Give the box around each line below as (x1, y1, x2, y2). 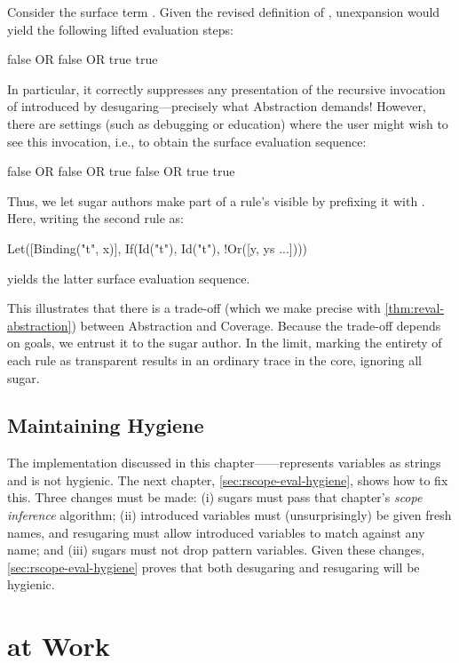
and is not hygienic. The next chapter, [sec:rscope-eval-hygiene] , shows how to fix (7, 470, 448, 489)
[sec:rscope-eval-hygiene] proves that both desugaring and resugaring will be (7, 557, 420, 576)
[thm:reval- (384, 299, 445, 317)
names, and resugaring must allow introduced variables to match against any (7, 523, 425, 541)
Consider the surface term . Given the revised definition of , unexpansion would (7, 3, 440, 20)
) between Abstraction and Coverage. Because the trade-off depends (71, 316, 441, 334)
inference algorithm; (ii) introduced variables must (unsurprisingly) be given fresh (7, 506, 452, 524)
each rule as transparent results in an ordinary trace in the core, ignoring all (7, 350, 422, 369)
